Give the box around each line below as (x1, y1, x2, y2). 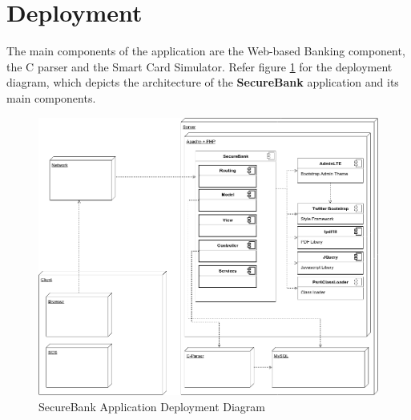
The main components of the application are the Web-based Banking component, (6, 42, 405, 59)
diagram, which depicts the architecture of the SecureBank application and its (6, 74, 399, 91)
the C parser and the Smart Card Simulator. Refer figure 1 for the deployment (6, 58, 393, 75)
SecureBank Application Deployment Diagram (38, 398, 266, 414)
